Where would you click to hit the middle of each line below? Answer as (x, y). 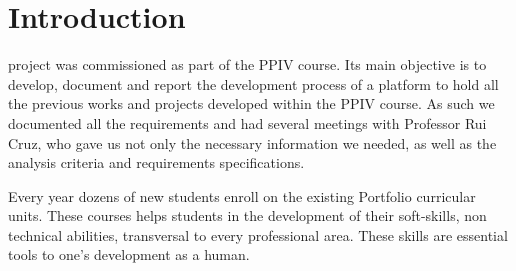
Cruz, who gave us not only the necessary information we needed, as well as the (252, 142)
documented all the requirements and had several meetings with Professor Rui (247, 122)
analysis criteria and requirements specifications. (156, 162)
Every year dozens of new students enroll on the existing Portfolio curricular (242, 195)
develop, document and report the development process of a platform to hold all (253, 83)
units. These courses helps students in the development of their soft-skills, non (247, 215)
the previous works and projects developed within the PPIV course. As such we (251, 103)
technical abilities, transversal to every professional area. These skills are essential (258, 234)
